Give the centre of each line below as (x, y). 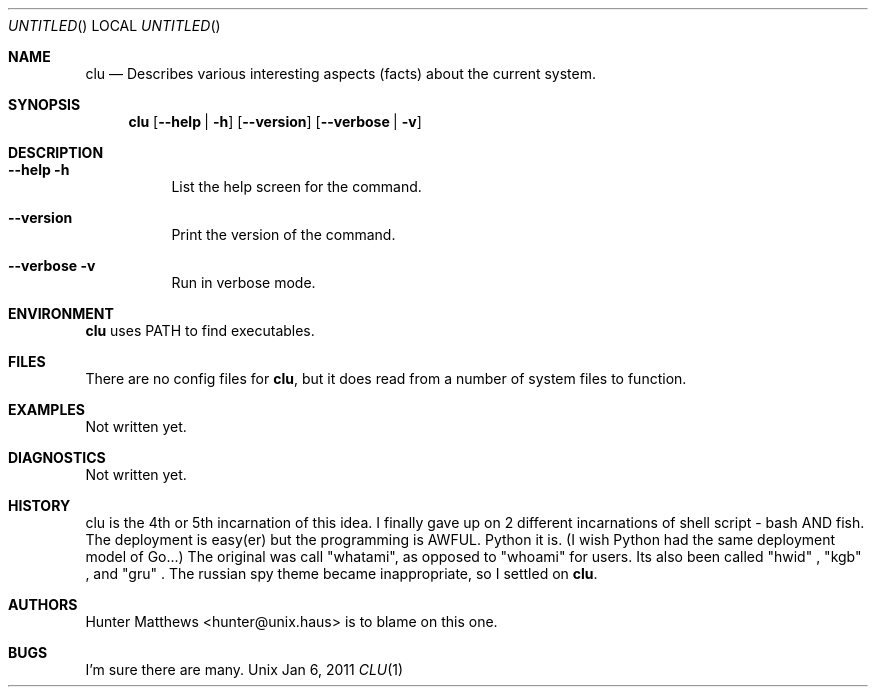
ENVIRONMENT (61, 313)
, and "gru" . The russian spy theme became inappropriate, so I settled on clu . (341, 573)
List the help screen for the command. (296, 186)
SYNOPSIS (44, 104)
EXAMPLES (46, 409)
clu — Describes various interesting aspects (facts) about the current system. (340, 73)
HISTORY (39, 505)
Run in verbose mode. (243, 282)
